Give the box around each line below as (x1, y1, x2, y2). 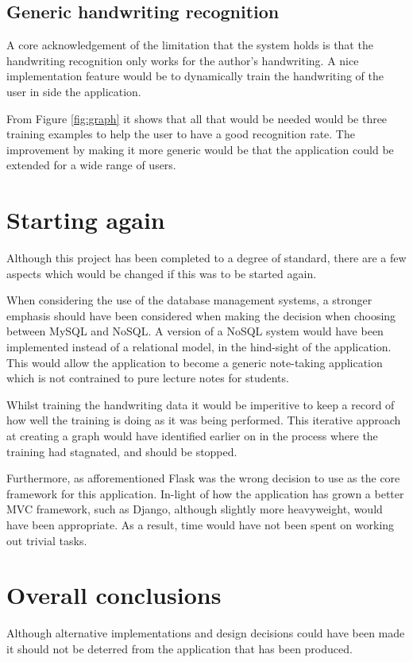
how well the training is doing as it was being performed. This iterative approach (6, 412, 401, 428)
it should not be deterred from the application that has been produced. (6, 640, 353, 656)
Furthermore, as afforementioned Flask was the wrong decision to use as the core (6, 470, 400, 486)
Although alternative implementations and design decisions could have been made (6, 625, 405, 641)
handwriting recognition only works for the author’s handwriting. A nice (6, 52, 359, 68)
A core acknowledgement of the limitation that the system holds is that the (6, 37, 373, 53)
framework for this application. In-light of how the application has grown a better (6, 485, 404, 501)
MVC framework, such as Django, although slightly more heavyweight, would (6, 501, 383, 517)
